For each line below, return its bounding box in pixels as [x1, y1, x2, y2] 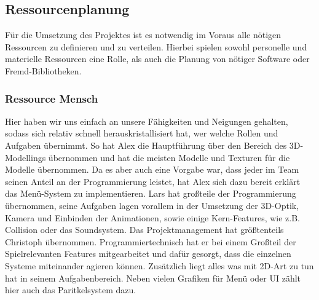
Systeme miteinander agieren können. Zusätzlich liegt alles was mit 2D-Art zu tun [5, 259, 314, 272]
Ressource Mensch [5, 90, 98, 106]
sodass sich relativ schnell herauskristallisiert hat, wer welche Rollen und [5, 127, 278, 140]
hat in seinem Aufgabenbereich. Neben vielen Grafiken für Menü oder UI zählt [5, 271, 301, 284]
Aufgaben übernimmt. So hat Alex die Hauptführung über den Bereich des [5, 138, 287, 151]
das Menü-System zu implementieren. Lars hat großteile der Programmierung [5, 187, 296, 200]
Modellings [5, 151, 46, 164]
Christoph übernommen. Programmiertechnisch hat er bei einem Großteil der [5, 235, 296, 248]
